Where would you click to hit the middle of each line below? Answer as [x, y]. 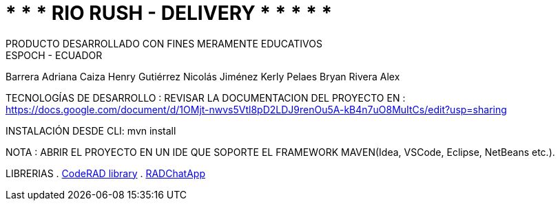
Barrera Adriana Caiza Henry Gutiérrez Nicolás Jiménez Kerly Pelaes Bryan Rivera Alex [203, 76]
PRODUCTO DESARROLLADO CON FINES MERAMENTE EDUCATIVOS [164, 43]
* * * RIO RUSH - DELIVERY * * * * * [169, 13]
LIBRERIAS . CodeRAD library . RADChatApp [105, 173]
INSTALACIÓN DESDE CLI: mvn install [91, 130]
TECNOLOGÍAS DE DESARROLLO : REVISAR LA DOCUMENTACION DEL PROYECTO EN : [206, 98]
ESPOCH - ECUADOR [54, 55]
